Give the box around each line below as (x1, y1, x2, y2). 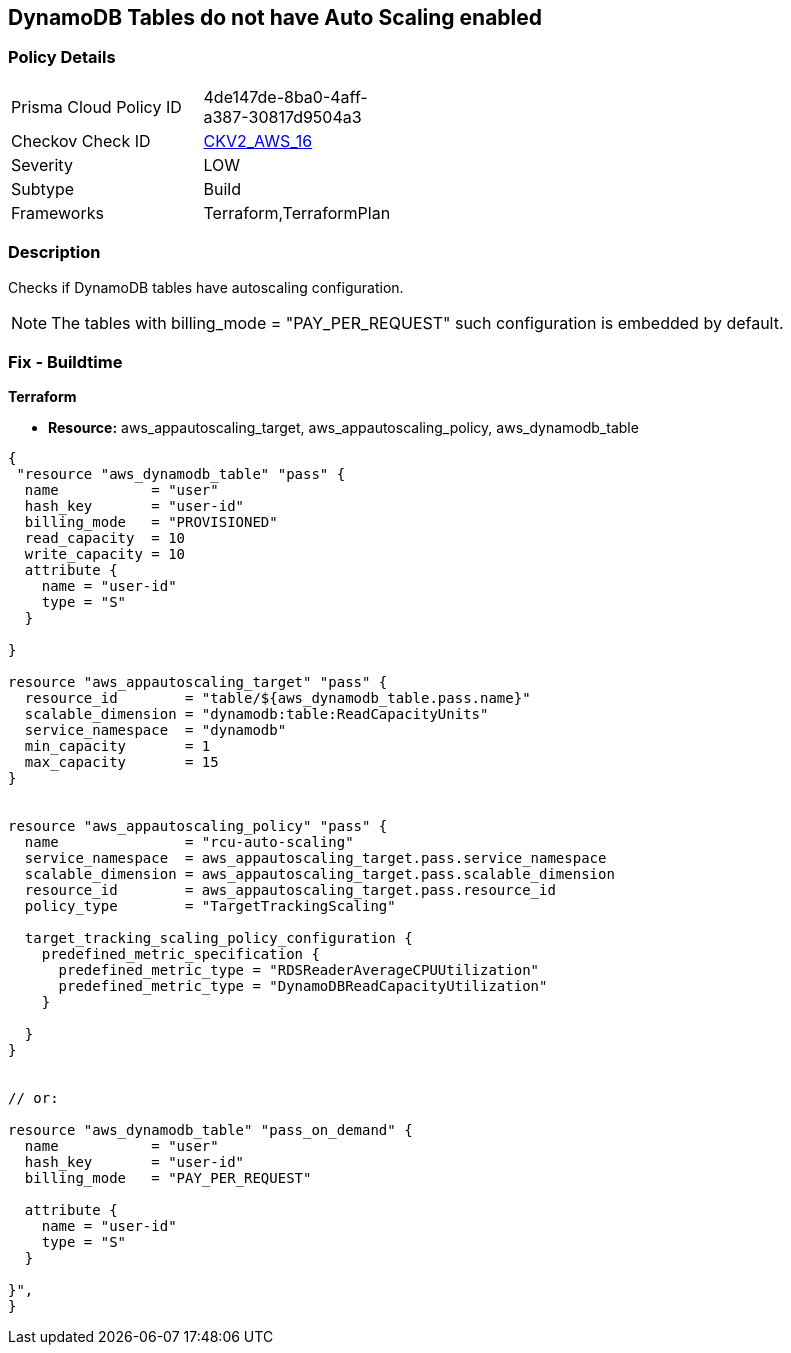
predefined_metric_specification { (41, 946, 320, 963)
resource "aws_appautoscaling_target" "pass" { (8, 674, 388, 691)
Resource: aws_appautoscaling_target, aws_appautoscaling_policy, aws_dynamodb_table (48, 419, 639, 437)
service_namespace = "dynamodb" (24, 722, 287, 739)
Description (8, 242, 101, 263)
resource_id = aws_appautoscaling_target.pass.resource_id (24, 882, 556, 899)
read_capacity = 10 (24, 530, 186, 547)
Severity (11, 154, 73, 175)
